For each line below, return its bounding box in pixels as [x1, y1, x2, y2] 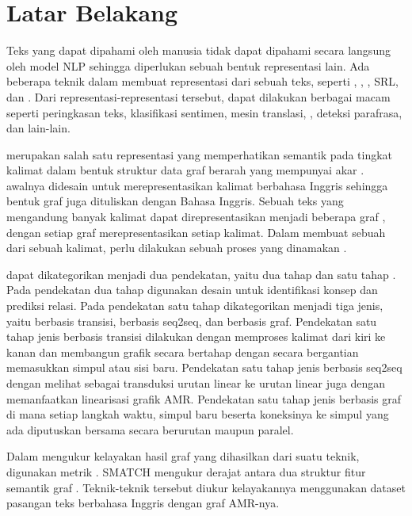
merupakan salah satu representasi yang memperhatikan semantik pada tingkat [6, 146, 393, 162]
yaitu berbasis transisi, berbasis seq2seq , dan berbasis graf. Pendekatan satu [6, 312, 377, 329]
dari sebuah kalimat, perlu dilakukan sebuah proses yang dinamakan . [6, 239, 347, 256]
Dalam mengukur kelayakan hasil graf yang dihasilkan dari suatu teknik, [6, 448, 360, 464]
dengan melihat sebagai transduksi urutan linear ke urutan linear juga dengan [6, 375, 386, 391]
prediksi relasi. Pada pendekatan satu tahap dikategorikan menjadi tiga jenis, [6, 297, 383, 314]
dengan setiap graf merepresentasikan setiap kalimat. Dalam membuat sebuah [6, 224, 386, 240]
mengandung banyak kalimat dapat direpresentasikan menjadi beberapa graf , [6, 208, 386, 225]
